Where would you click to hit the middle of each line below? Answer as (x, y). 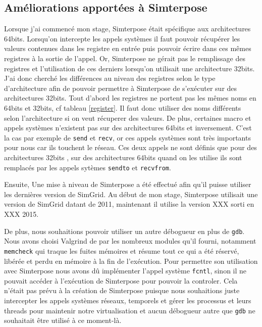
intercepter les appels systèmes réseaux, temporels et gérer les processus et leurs (128, 300)
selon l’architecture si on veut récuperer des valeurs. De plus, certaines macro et (128, 118)
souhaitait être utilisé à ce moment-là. (63, 320)
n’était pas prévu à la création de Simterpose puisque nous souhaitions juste (122, 290)
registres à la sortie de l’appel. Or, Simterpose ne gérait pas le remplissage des (125, 58)
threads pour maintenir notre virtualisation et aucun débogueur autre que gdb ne (130, 310)
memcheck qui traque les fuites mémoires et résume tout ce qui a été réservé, (122, 250)
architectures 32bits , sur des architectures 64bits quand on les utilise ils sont (123, 157)
